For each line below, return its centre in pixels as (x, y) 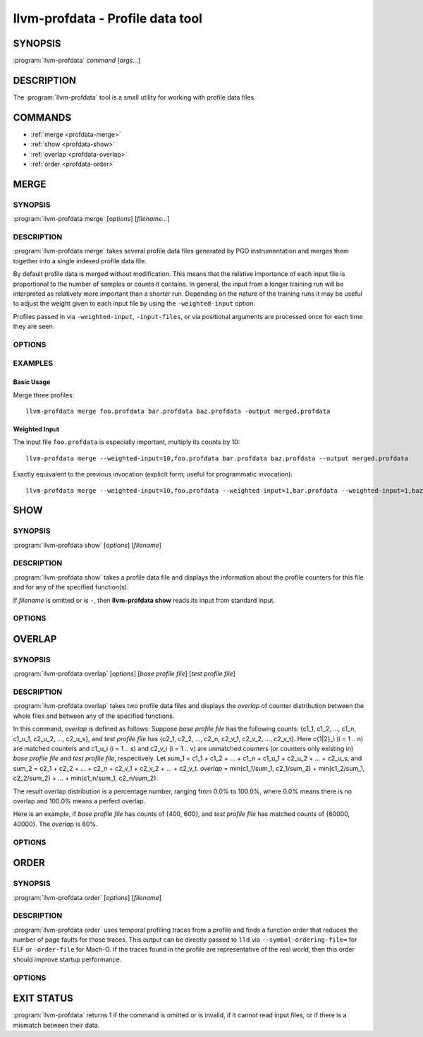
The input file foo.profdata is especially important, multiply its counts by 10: (127, 442)
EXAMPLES (33, 364)
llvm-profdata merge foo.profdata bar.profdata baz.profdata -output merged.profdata (178, 411)
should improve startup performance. (67, 959)
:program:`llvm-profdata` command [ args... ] (77, 61)
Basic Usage (32, 382)
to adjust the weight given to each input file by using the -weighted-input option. (134, 304)
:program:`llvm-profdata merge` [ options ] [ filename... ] (92, 219)
